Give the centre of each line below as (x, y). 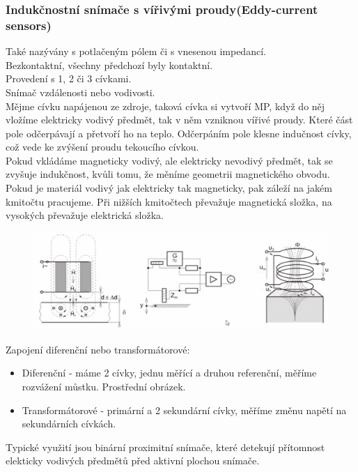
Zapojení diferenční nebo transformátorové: (98, 349)
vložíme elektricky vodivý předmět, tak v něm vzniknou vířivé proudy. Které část (179, 120)
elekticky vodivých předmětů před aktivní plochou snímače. (133, 460)
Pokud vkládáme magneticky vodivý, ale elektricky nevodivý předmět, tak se (169, 160)
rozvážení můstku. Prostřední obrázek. (104, 386)
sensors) (29, 25)
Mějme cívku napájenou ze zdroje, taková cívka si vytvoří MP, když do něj (165, 106)
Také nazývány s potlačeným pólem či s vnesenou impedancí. (136, 51)
